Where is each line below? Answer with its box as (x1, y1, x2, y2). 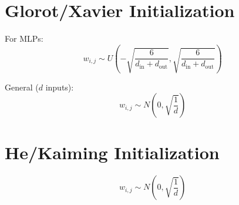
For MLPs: (5, 32, 43, 45)
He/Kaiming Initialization (5, 140, 220, 164)
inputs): (45, 80, 74, 93)
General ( (5, 80, 39, 93)
